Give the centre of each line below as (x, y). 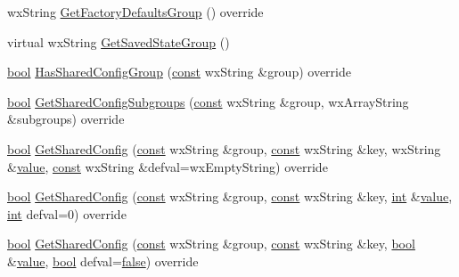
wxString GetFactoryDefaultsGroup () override (135, 12)
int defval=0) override (67, 213)
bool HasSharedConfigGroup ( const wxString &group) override (179, 72)
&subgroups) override (66, 119)
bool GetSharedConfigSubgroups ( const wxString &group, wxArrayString (208, 101)
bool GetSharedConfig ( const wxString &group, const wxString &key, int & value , (230, 196)
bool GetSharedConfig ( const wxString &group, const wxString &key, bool (211, 244)
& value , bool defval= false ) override (103, 261)
